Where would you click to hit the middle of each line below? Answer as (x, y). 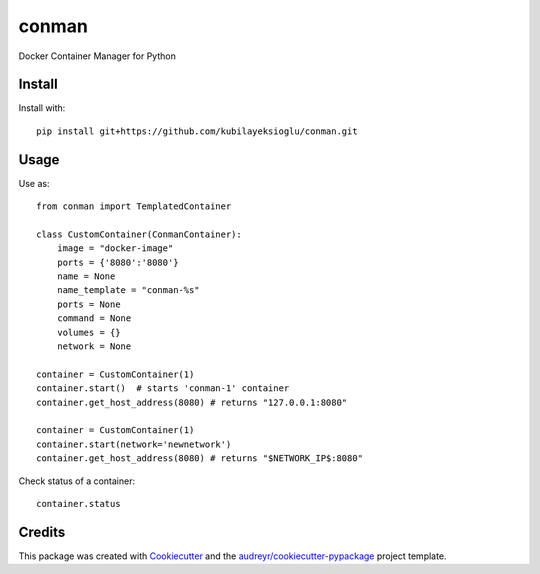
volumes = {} (88, 332)
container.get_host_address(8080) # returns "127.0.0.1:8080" (192, 402)
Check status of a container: (76, 481)
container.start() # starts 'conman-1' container (163, 388)
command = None (94, 318)
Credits (42, 531)
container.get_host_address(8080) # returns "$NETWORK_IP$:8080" (200, 458)
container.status (78, 503)
